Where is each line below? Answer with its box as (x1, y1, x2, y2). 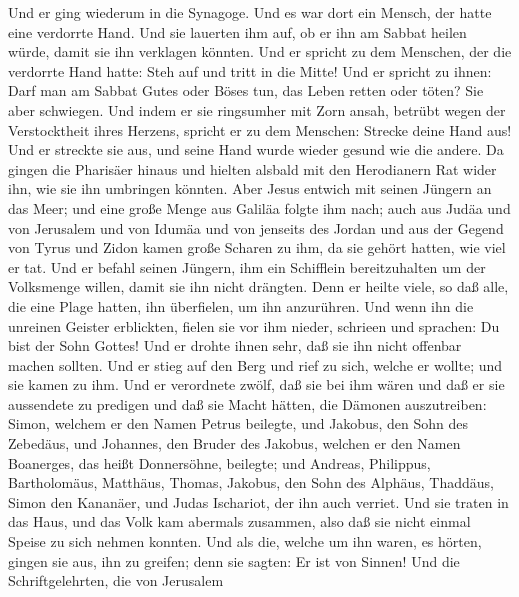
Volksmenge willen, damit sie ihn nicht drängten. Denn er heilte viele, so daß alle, (8, 276, 509, 297)
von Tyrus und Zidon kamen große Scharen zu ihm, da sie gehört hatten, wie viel (8, 237, 506, 258)
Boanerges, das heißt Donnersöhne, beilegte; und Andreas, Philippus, (8, 452, 431, 473)
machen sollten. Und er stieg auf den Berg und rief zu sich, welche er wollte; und (8, 354, 503, 375)
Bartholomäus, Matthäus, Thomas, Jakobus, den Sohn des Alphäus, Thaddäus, (8, 472, 494, 493)
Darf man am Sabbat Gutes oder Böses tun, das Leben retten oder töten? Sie (8, 80, 484, 101)
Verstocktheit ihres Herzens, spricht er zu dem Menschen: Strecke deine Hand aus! (8, 119, 512, 140)
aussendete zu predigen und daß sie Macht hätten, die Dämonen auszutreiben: (8, 393, 487, 414)
